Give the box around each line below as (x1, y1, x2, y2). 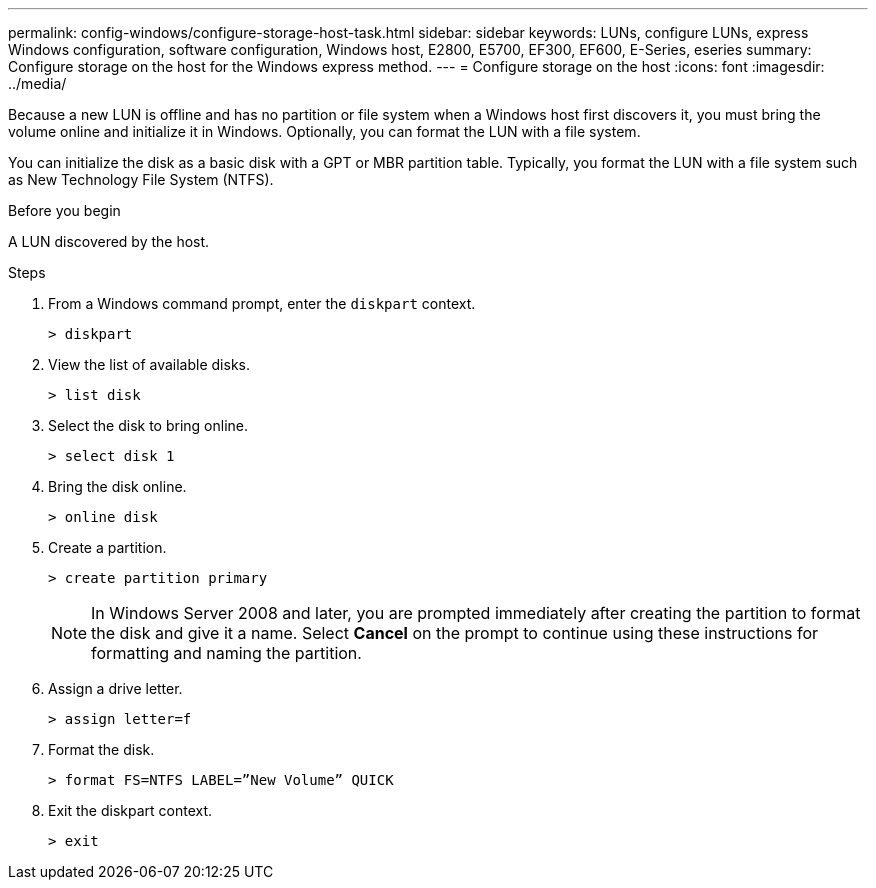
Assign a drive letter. (48, 680, 183, 697)
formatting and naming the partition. (91, 643, 362, 663)
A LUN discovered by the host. (8, 233, 210, 250)
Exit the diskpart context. (48, 802, 213, 819)
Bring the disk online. (48, 478, 187, 495)
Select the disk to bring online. (48, 417, 248, 434)
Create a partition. (48, 539, 167, 556)
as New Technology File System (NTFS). (8, 171, 274, 188)
